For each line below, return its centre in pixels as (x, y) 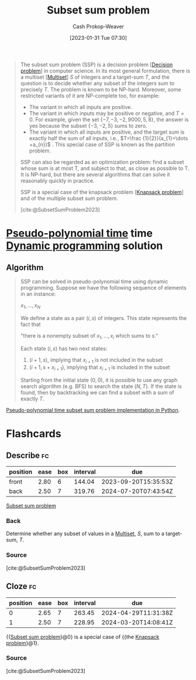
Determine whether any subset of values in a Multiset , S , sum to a (85, 533)
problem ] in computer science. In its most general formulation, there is (105, 70)
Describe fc (27, 455)
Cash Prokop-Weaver (98, 26)
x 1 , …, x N (30, 306)
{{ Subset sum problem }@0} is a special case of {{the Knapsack (83, 637)
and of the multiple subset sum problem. (69, 198)
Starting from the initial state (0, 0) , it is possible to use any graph (99, 380)
